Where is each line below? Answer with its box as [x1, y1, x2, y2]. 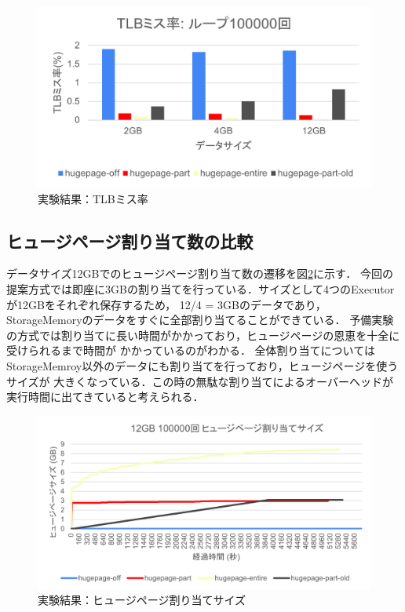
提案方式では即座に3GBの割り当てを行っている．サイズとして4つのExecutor [6, 281, 395, 297]
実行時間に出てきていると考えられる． [6, 388, 204, 405]
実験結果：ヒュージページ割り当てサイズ [38, 592, 246, 608]
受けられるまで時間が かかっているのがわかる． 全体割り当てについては [6, 342, 375, 359]
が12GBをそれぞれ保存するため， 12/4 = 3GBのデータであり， [6, 296, 327, 312]
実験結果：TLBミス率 [38, 190, 148, 206]
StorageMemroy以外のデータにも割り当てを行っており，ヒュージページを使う [6, 358, 399, 373]
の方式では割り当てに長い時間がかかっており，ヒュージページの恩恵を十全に [6, 326, 400, 343]
